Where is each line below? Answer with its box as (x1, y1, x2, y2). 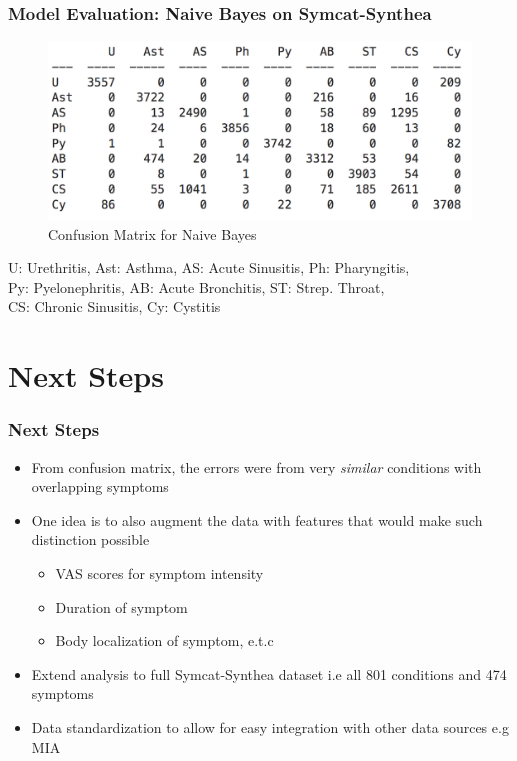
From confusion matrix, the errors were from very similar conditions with (31, 456, 482, 477)
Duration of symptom (55, 596, 188, 617)
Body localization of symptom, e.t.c (55, 630, 274, 651)
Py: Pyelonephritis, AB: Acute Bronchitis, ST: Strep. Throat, (8, 276, 385, 297)
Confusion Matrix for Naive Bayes (48, 223, 257, 244)
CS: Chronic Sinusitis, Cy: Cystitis (8, 296, 221, 317)
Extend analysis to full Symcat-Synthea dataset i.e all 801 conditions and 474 (31, 663, 507, 684)
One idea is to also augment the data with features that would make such (31, 509, 483, 530)
